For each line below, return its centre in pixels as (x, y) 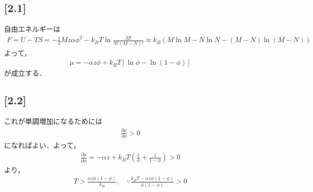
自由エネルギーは (32, 29)
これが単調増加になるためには (53, 121)
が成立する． (25, 73)
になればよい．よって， (42, 145)
